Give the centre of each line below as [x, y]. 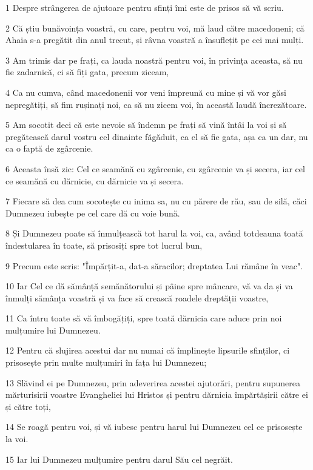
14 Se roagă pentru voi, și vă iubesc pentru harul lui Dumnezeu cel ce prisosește [154, 427]
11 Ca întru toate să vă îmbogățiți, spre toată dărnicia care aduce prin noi [144, 318]
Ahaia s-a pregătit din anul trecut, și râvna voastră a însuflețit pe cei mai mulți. [155, 40]
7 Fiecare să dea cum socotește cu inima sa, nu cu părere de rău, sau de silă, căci [156, 201]
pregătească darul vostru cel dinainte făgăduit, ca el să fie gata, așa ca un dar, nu [157, 136]
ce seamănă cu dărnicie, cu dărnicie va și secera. [95, 180]
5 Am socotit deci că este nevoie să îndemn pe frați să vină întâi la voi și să [146, 125]
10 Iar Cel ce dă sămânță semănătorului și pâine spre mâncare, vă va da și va [149, 286]
